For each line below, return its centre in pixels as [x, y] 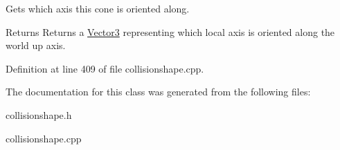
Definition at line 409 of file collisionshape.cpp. [105, 68]
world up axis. [36, 45]
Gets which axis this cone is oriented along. [98, 8]
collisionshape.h [39, 114]
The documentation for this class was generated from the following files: [158, 92]
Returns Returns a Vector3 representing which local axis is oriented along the [170, 31]
